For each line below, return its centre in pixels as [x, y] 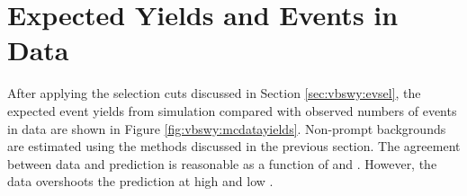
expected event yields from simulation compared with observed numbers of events [232, 110]
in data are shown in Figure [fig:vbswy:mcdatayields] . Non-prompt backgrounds [227, 128]
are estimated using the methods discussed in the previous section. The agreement [234, 146]
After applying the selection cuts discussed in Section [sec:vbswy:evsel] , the [214, 93]
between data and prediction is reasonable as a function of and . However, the [222, 163]
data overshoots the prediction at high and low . [140, 181]
